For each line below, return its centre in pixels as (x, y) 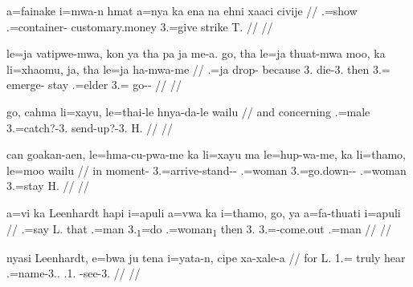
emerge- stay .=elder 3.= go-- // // (94, 85)
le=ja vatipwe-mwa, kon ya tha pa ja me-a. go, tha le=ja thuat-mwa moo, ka (196, 53)
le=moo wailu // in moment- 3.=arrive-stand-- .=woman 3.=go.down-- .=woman (206, 170)
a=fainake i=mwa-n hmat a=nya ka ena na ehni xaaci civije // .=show (182, 10)
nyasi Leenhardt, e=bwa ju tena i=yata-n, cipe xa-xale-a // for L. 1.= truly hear (206, 257)
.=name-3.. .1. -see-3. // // (74, 273)
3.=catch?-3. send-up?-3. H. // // (90, 127)
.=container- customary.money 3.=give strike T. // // (140, 26)
